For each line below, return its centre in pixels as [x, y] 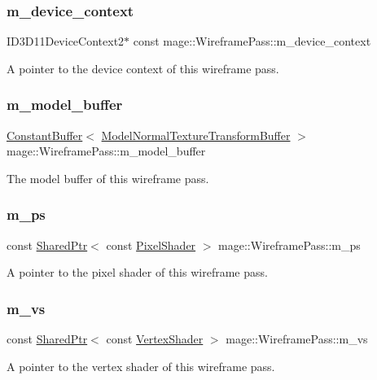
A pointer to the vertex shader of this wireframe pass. [141, 366]
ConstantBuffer [45, 135]
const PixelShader [151, 245]
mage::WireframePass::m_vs [297, 339]
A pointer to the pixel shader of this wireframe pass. [137, 272]
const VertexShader [155, 339]
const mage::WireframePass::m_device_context [252, 41]
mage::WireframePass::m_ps [289, 245]
